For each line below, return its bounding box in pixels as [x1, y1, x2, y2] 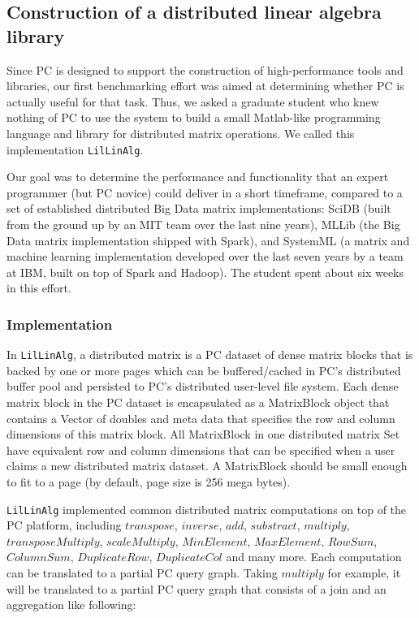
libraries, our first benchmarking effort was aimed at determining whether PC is [6, 77, 404, 94]
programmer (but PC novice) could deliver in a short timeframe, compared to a [6, 184, 403, 201]
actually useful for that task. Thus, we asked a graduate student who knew [6, 93, 379, 110]
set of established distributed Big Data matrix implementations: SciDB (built [6, 200, 391, 217]
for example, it [327, 564, 401, 581]
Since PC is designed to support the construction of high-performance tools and [6, 61, 404, 78]
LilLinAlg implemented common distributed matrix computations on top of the [6, 500, 407, 517]
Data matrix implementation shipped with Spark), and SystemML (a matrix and [6, 231, 410, 248]
